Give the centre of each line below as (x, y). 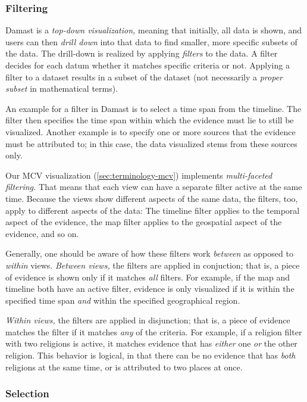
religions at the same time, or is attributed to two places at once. (124, 367)
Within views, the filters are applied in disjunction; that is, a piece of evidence (148, 320)
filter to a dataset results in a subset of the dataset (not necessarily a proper (144, 77)
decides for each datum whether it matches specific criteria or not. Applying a (148, 65)
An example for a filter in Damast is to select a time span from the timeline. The (153, 108)
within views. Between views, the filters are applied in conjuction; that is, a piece (153, 265)
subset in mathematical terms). (62, 88)
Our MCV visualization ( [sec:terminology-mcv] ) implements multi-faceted (139, 175)
